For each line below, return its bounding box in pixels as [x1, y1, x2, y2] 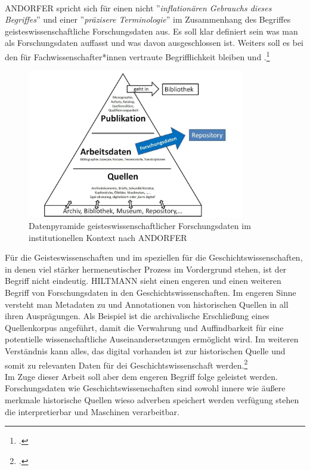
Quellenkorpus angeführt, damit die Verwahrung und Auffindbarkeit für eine [5, 321, 284, 333]
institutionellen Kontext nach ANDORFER [29, 231, 187, 243]
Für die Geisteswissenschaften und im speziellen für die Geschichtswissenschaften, [5, 251, 303, 264]
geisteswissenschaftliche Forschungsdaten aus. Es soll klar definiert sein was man [5, 24, 298, 37]
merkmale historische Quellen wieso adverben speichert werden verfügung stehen [5, 394, 299, 406]
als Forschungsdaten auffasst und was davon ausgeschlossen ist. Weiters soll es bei [5, 36, 304, 49]
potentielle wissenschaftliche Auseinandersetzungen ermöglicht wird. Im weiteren [5, 333, 299, 345]
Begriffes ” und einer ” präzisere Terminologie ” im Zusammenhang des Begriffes [5, 13, 291, 26]
